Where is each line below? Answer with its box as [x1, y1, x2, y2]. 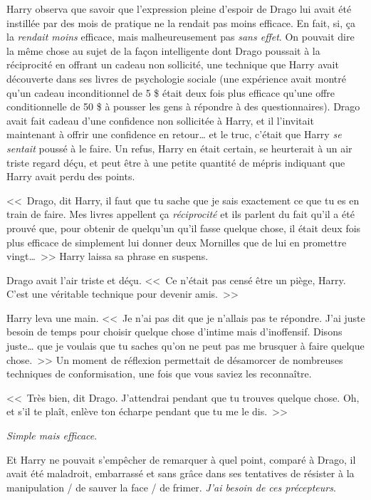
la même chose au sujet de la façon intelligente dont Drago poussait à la [6, 43, 320, 58]
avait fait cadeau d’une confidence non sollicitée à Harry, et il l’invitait [6, 113, 314, 127]
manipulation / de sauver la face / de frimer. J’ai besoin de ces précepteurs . [6, 479, 336, 494]
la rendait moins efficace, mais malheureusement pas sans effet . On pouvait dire [6, 29, 355, 44]
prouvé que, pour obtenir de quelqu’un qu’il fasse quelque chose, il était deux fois [6, 220, 361, 235]
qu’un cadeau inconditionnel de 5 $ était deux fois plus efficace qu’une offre [6, 85, 335, 100]
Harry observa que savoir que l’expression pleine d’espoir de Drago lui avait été [6, 1, 352, 16]
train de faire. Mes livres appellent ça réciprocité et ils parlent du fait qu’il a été [6, 207, 355, 222]
